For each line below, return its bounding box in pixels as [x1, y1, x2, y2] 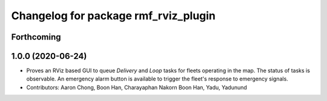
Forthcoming [11, 32, 61, 42]
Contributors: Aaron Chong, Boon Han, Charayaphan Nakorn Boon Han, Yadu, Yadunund [26, 84, 248, 91]
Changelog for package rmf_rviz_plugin [11, 9, 216, 22]
